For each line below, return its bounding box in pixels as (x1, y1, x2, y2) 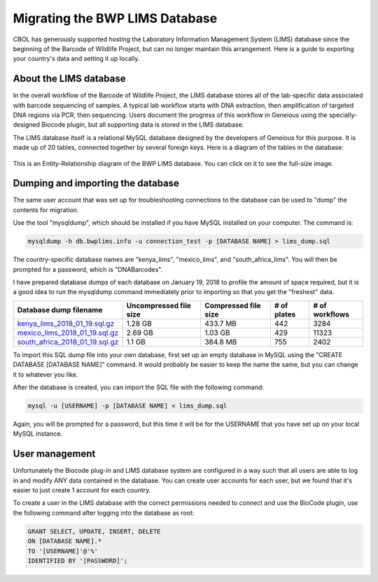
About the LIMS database (13, 73, 126, 85)
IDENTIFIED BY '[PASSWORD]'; (27, 557, 128, 564)
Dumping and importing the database (13, 177, 180, 189)
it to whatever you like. (13, 370, 78, 378)
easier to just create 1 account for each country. (13, 486, 151, 494)
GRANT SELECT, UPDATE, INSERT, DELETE (27, 527, 161, 535)
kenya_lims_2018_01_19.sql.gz (17, 319, 115, 328)
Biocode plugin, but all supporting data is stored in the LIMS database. (41, 120, 244, 129)
